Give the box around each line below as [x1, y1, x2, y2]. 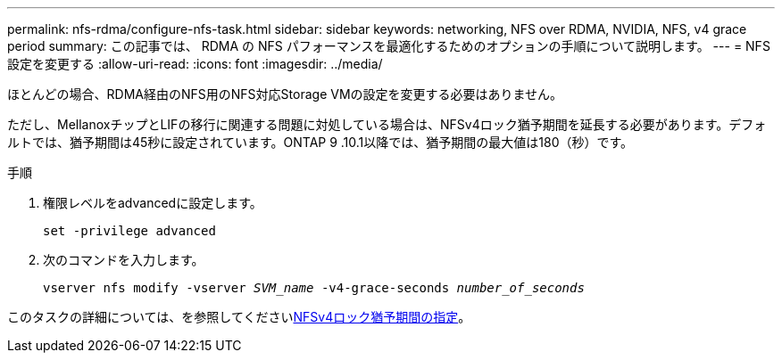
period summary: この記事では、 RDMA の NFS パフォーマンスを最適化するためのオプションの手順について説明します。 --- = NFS [7, 38, 770, 53]
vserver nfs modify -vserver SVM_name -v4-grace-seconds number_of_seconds [43, 281, 585, 295]
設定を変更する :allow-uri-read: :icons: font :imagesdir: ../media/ [7, 56, 383, 71]
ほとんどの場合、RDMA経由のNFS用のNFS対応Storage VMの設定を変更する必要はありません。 [7, 86, 563, 102]
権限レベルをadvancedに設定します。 [43, 195, 262, 210]
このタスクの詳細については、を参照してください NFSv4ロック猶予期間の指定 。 [7, 309, 471, 324]
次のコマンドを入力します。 [43, 252, 204, 267]
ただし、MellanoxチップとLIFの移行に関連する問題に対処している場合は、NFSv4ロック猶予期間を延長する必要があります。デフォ [7, 117, 767, 132]
